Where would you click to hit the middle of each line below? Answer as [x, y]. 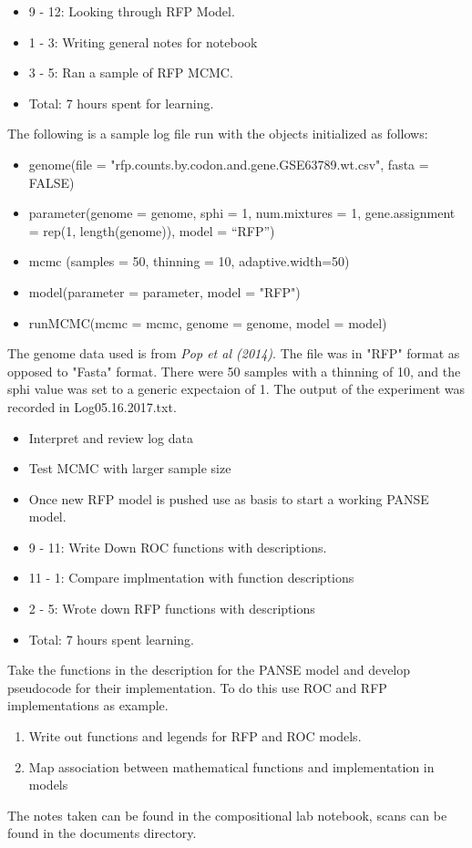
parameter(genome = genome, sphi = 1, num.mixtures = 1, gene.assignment [242, 213]
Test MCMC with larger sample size [130, 468]
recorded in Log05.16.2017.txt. [92, 406]
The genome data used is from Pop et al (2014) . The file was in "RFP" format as [234, 353]
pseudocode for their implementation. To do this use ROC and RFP [197, 687]
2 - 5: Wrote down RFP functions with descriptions [172, 609]
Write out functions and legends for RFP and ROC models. [195, 736]
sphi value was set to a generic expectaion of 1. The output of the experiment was [236, 389]
